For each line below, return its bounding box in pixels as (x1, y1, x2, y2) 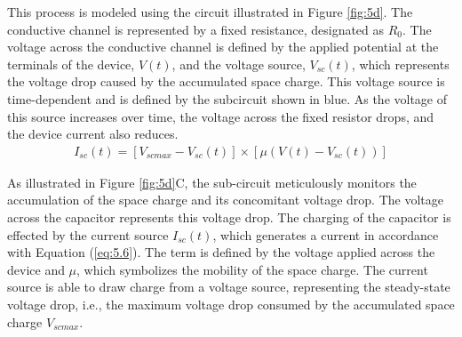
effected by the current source (7, 225, 169, 244)
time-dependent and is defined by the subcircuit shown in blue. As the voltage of (7, 89, 448, 108)
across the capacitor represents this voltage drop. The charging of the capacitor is (7, 207, 451, 226)
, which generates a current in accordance (212, 225, 439, 244)
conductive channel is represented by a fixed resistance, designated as (7, 20, 385, 38)
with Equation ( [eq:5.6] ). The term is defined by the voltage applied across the (7, 243, 435, 261)
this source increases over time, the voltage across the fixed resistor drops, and (7, 107, 434, 125)
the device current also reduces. (7, 124, 179, 143)
